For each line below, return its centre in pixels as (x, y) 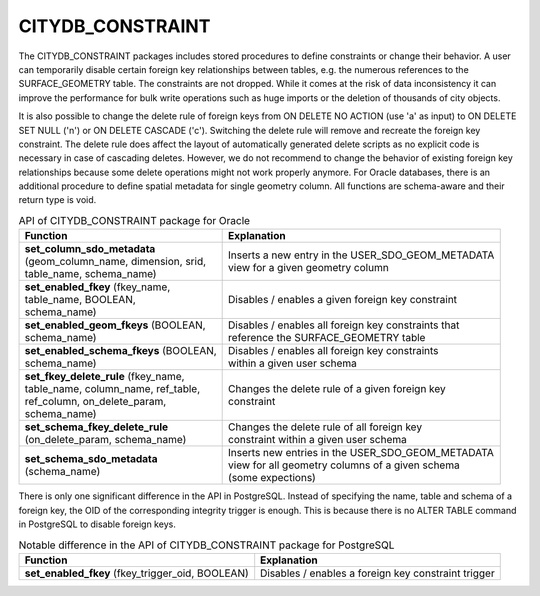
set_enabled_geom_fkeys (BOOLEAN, (115, 325)
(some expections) (272, 478)
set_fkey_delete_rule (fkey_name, (104, 377)
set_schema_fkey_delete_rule (96, 427)
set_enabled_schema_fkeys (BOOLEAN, (120, 351)
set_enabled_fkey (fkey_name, (97, 287)
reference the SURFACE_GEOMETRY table (327, 338)
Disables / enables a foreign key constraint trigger (377, 573)
